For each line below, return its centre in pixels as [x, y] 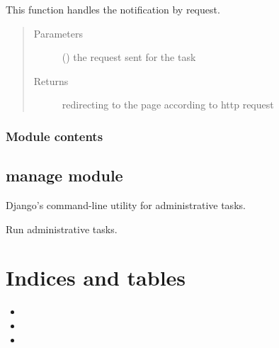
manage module [64, 175]
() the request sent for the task [129, 57]
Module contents [55, 136]
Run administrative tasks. [62, 229]
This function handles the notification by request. [113, 9]
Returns [51, 80]
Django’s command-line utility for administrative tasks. [126, 205]
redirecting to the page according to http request [168, 105]
